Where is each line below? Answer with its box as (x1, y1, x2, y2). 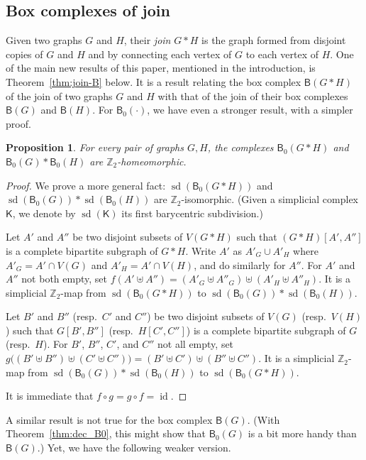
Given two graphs (6, 33, 82, 48)
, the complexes (207, 140, 274, 155)
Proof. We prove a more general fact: (6, 177, 166, 192)
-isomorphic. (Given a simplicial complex (181, 192, 359, 207)
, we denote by (12, 205, 76, 220)
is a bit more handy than (248, 426, 357, 441)
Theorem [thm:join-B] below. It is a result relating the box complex (6, 74, 301, 89)
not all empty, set (157, 336, 234, 351)
